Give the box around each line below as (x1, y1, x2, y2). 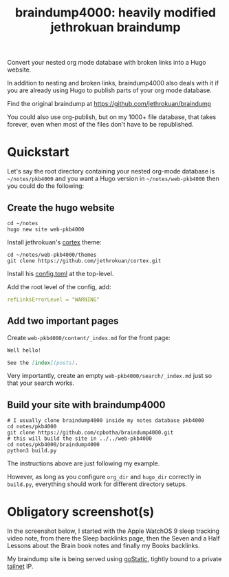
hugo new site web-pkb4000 (7, 226, 85, 233)
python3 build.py (7, 448, 57, 454)
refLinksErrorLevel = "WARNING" (7, 296, 100, 303)
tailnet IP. (7, 563, 34, 571)
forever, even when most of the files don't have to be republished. (7, 120, 194, 129)
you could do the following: (7, 182, 85, 190)
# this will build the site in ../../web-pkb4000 (7, 435, 153, 442)
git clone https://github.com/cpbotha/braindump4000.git (7, 429, 174, 437)
